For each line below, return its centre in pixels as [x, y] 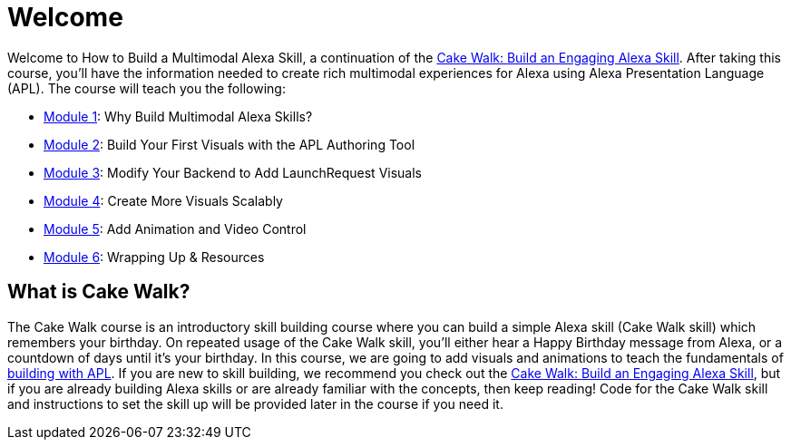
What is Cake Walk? [99, 292]
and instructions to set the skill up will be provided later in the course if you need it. [255, 403]
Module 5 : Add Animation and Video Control [175, 228]
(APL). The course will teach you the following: [146, 88]
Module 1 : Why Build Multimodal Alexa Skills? [178, 116]
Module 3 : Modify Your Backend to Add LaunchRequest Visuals [233, 172]
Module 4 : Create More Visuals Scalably [163, 200]
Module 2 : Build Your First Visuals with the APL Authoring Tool [229, 144]
